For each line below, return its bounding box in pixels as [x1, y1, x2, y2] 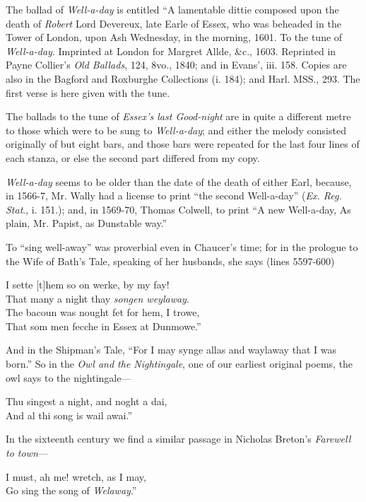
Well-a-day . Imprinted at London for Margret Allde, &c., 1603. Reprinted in [6, 43, 336, 58]
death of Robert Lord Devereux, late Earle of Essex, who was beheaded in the [6, 16, 341, 30]
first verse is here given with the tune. [6, 85, 170, 100]
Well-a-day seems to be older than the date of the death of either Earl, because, [6, 174, 352, 189]
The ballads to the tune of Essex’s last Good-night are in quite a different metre [6, 109, 351, 124]
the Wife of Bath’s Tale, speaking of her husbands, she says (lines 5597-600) [6, 253, 335, 268]
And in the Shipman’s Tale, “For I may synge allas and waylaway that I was [6, 342, 336, 357]
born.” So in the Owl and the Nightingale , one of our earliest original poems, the [6, 356, 353, 371]
